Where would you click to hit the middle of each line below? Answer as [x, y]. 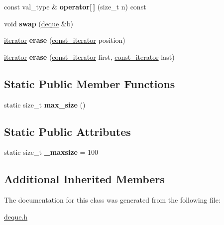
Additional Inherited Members [84, 179]
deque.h [16, 216]
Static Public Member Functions [90, 83]
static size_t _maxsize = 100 [51, 152]
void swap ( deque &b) [39, 23]
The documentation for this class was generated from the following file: [112, 200]
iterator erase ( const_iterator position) [65, 40]
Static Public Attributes [67, 131]
